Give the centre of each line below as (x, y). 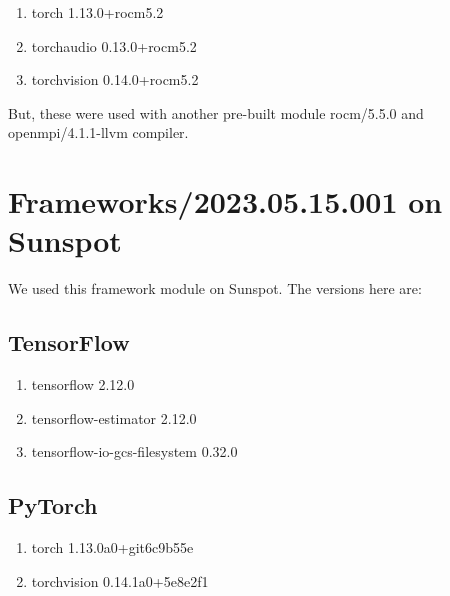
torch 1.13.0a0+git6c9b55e (112, 547)
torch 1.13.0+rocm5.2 (97, 12)
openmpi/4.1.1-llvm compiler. (98, 132)
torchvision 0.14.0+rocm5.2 (115, 79)
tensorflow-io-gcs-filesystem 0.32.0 (134, 451)
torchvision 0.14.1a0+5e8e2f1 (120, 580)
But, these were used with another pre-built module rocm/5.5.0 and (216, 112)
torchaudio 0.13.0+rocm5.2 (114, 45)
